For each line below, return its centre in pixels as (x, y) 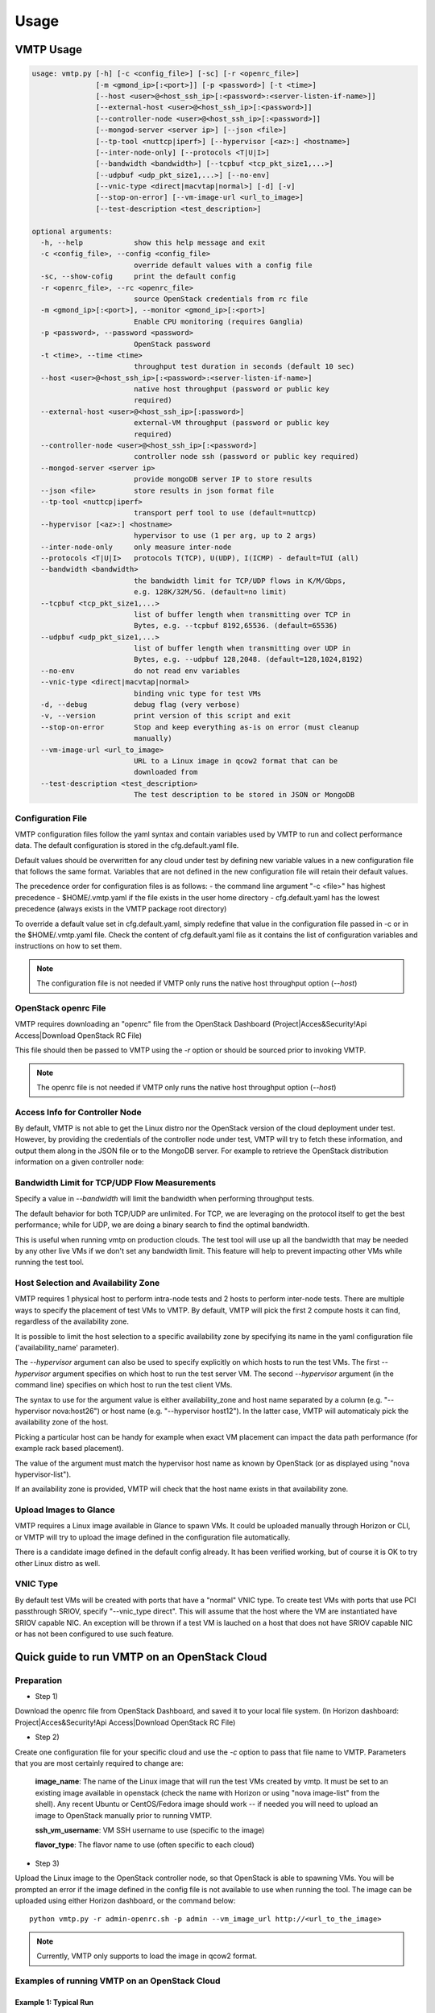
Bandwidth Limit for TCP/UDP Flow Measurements (116, 1182)
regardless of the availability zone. (72, 1321)
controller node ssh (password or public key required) (246, 457)
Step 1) (46, 1697)
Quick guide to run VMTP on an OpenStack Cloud (141, 1657)
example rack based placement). (69, 1449)
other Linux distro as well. (58, 1563)
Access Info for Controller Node (78, 1112)
